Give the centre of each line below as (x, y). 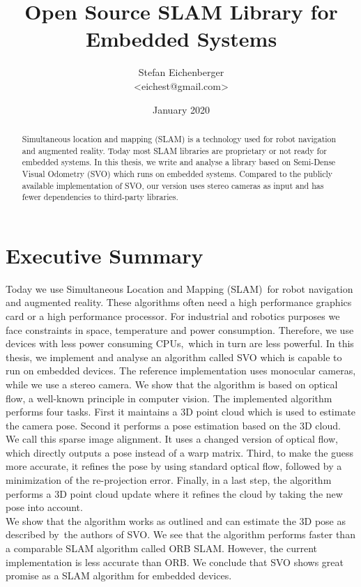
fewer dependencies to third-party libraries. (100, 197)
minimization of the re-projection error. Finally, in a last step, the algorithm (169, 480)
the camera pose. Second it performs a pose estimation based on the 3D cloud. (173, 425)
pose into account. (44, 507)
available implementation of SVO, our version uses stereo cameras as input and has (173, 185)
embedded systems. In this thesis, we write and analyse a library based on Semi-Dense (179, 162)
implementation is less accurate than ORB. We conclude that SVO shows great (175, 562)
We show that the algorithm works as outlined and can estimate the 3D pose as (176, 520)
